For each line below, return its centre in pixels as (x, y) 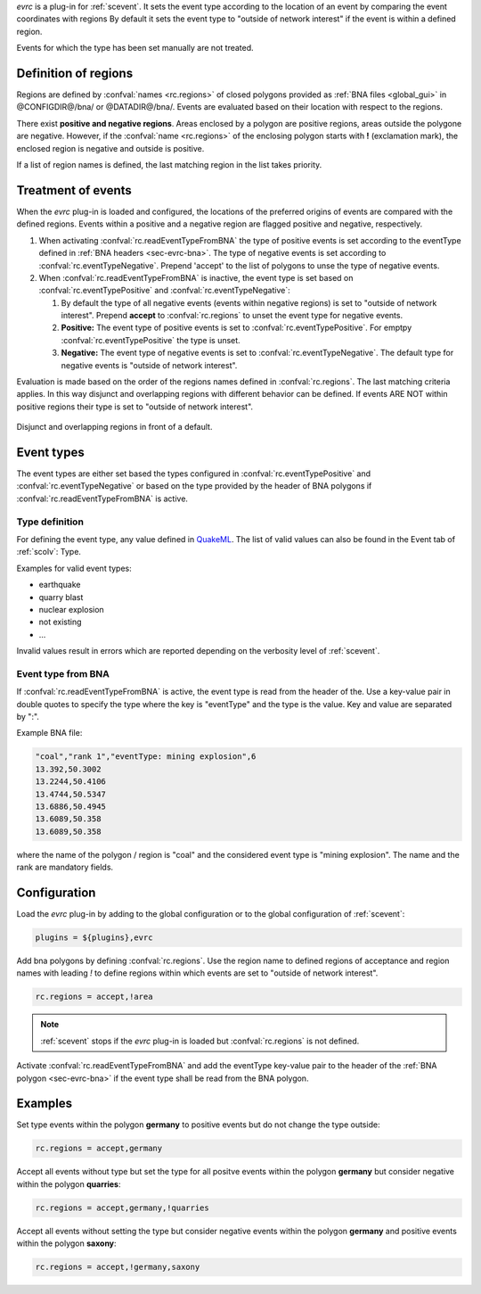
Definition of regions (75, 73)
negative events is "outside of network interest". (149, 365)
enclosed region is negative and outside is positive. (110, 148)
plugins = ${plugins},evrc (94, 938)
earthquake (60, 585)
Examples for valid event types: (74, 568)
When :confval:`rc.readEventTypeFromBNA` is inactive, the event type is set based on (196, 277)
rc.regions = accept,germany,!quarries (122, 1207)
